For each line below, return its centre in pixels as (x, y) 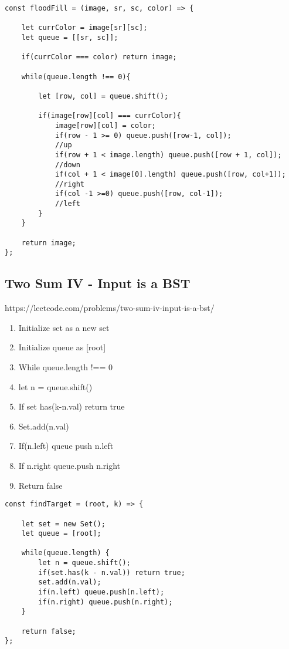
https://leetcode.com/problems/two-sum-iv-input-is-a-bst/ (110, 308)
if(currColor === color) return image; (99, 57)
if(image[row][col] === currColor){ (110, 116)
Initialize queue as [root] (62, 347)
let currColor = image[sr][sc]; (84, 28)
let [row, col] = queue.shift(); (103, 96)
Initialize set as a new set (64, 327)
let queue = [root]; (61, 534)
